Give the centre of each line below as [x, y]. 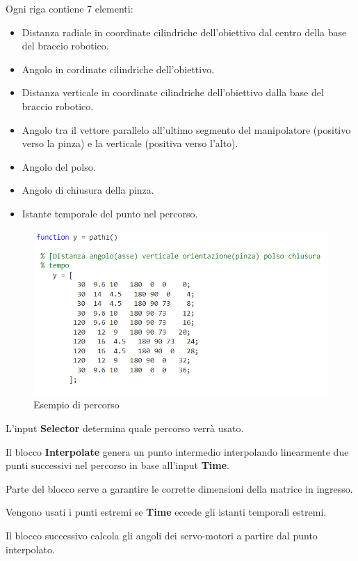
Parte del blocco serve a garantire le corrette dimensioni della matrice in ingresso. [179, 488]
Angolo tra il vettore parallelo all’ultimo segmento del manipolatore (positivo [186, 129]
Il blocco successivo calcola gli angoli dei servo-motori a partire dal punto [162, 535]
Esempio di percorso [76, 405]
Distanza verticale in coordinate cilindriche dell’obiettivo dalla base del [173, 92]
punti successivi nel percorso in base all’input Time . [118, 465]
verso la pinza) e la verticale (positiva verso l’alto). [130, 143]
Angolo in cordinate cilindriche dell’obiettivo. [118, 69]
